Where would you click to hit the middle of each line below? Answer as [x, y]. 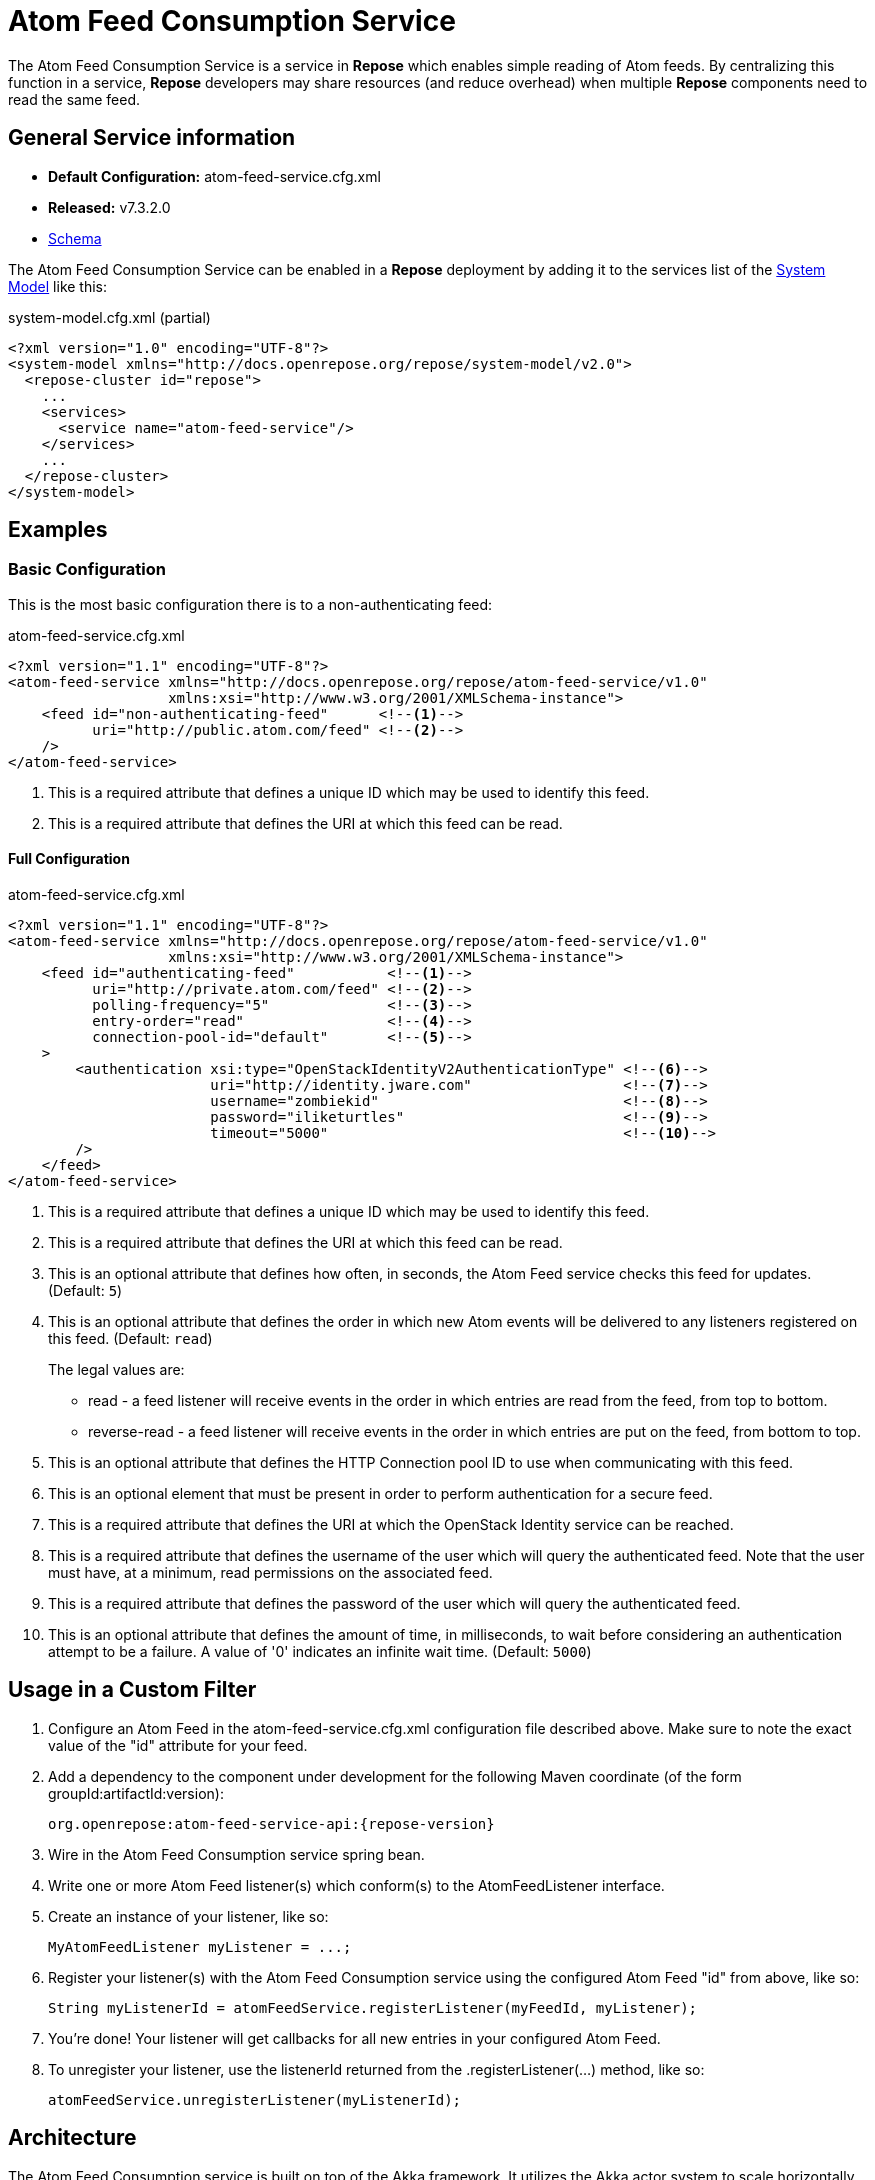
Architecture [72, 2138]
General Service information [152, 138]
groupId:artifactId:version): [136, 1793]
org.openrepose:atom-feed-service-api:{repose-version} [271, 1823]
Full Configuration [69, 859]
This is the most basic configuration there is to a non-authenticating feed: [250, 604]
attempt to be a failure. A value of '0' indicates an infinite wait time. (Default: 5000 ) [320, 1652]
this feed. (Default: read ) [130, 1339]
